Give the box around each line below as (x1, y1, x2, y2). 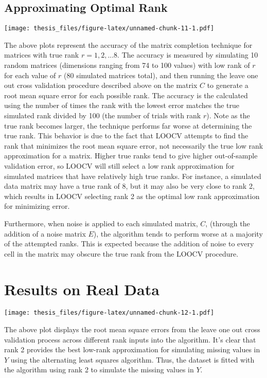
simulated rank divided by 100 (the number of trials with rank (4, 110, 201, 121)
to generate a (207, 80, 248, 91)
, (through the (205, 218, 250, 228)
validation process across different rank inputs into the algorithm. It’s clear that (4, 334, 256, 345)
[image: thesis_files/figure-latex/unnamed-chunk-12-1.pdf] (4, 309, 215, 317)
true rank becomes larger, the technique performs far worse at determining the (4, 120, 252, 131)
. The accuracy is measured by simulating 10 (117, 49, 258, 60)
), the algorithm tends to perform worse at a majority (93, 228, 263, 239)
